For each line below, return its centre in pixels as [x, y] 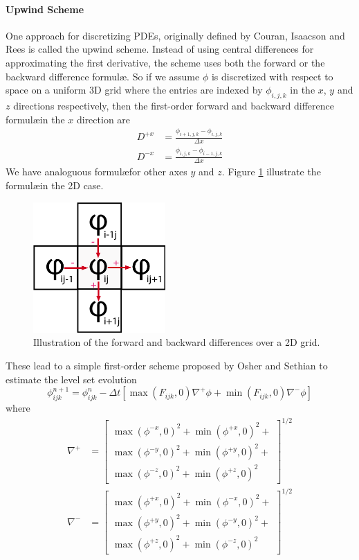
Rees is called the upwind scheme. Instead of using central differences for [160, 49]
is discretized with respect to [272, 76]
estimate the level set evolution [71, 379]
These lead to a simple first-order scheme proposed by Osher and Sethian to [167, 366]
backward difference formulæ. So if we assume [103, 76]
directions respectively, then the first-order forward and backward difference [174, 105]
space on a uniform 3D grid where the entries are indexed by [134, 90]
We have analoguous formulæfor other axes [96, 172]
